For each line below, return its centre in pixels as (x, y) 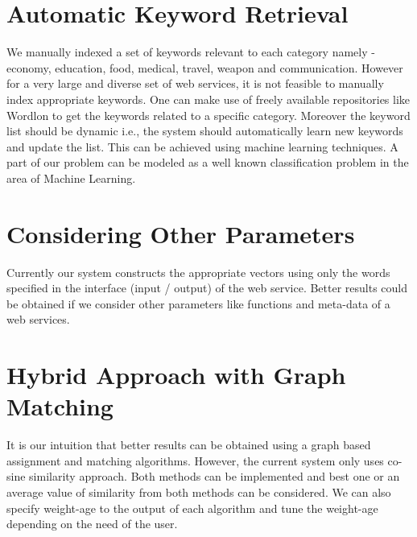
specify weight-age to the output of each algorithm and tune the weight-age (192, 508)
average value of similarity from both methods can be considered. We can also (199, 492)
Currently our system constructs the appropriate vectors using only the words (198, 272)
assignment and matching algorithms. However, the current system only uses (195, 460)
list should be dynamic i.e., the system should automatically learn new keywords (205, 131)
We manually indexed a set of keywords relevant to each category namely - (191, 52)
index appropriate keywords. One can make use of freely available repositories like (208, 99)
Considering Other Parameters (181, 233)
